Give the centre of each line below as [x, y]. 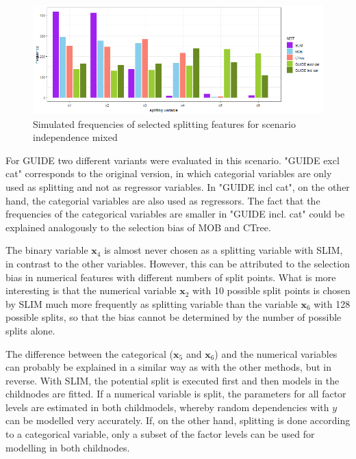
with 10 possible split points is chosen [271, 290]
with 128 [332, 303]
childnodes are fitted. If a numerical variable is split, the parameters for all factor [176, 394]
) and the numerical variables [276, 353]
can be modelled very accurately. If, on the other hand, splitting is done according [178, 420]
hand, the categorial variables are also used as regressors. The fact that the [163, 200]
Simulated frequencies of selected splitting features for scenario [164, 123]
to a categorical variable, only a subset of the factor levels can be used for [160, 434]
